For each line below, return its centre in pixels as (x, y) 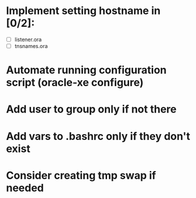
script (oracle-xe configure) (75, 83)
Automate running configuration (86, 70)
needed (25, 188)
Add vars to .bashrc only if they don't (98, 136)
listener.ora (28, 39)
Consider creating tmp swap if (81, 175)
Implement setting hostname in (83, 11)
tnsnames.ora (31, 46)
